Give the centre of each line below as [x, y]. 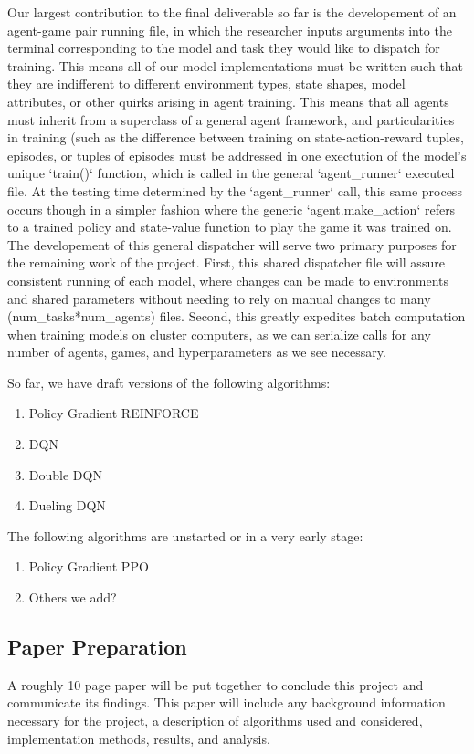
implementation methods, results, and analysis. [139, 738]
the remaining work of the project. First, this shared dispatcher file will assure [226, 262]
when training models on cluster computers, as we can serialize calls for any [219, 334]
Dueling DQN [67, 505]
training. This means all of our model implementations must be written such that [236, 65]
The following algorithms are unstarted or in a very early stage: [185, 535]
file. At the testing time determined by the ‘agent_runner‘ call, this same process [235, 190]
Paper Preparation [97, 647]
